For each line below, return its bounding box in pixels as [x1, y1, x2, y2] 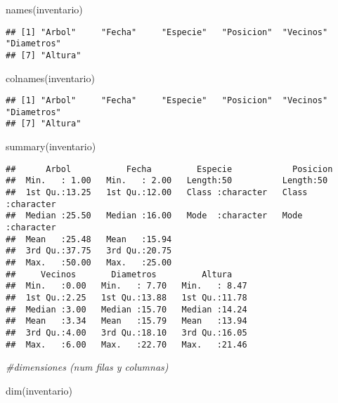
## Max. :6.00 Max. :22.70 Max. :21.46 [6, 339, 247, 350]
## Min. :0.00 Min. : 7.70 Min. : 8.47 [6, 281, 247, 291]
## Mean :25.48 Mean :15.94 [6, 234, 172, 244]
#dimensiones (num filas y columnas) [6, 359, 169, 374]
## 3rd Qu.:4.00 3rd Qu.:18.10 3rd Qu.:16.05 [6, 327, 247, 338]
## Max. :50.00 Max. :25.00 [6, 257, 172, 267]
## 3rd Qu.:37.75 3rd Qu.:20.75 [6, 246, 172, 256]
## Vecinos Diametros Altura [6, 269, 233, 279]
